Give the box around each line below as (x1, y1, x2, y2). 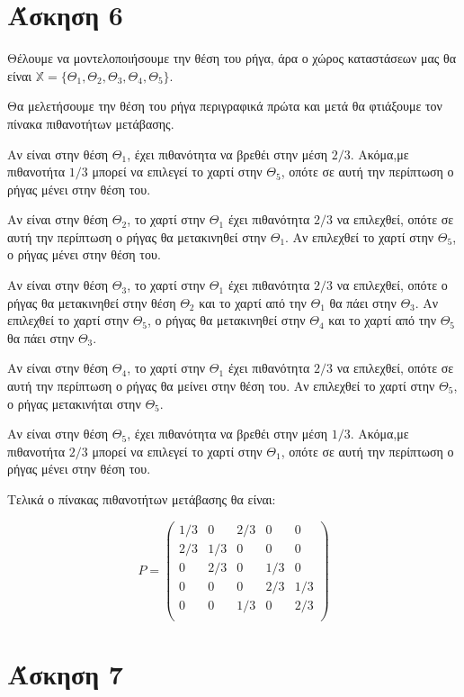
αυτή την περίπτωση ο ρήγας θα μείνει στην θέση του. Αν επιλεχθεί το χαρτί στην (7, 376, 435, 395)
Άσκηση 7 (7, 656, 123, 692)
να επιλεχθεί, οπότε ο (336, 276, 448, 294)
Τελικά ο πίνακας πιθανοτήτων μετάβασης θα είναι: (7, 490, 276, 508)
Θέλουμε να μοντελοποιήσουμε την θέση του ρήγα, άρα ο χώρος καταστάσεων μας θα (7, 49, 457, 68)
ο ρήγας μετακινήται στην (7, 394, 141, 412)
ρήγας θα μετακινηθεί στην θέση (7, 293, 176, 312)
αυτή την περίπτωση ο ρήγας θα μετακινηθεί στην (7, 227, 267, 246)
